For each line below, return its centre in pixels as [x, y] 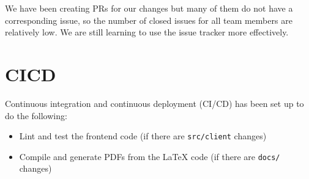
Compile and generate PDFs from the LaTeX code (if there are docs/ [150, 156]
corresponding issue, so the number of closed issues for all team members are [149, 20]
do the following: [36, 115]
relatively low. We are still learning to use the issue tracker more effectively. [147, 32]
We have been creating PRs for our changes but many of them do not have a [149, 8]
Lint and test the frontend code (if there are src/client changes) [143, 136]
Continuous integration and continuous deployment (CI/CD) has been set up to [154, 103]
